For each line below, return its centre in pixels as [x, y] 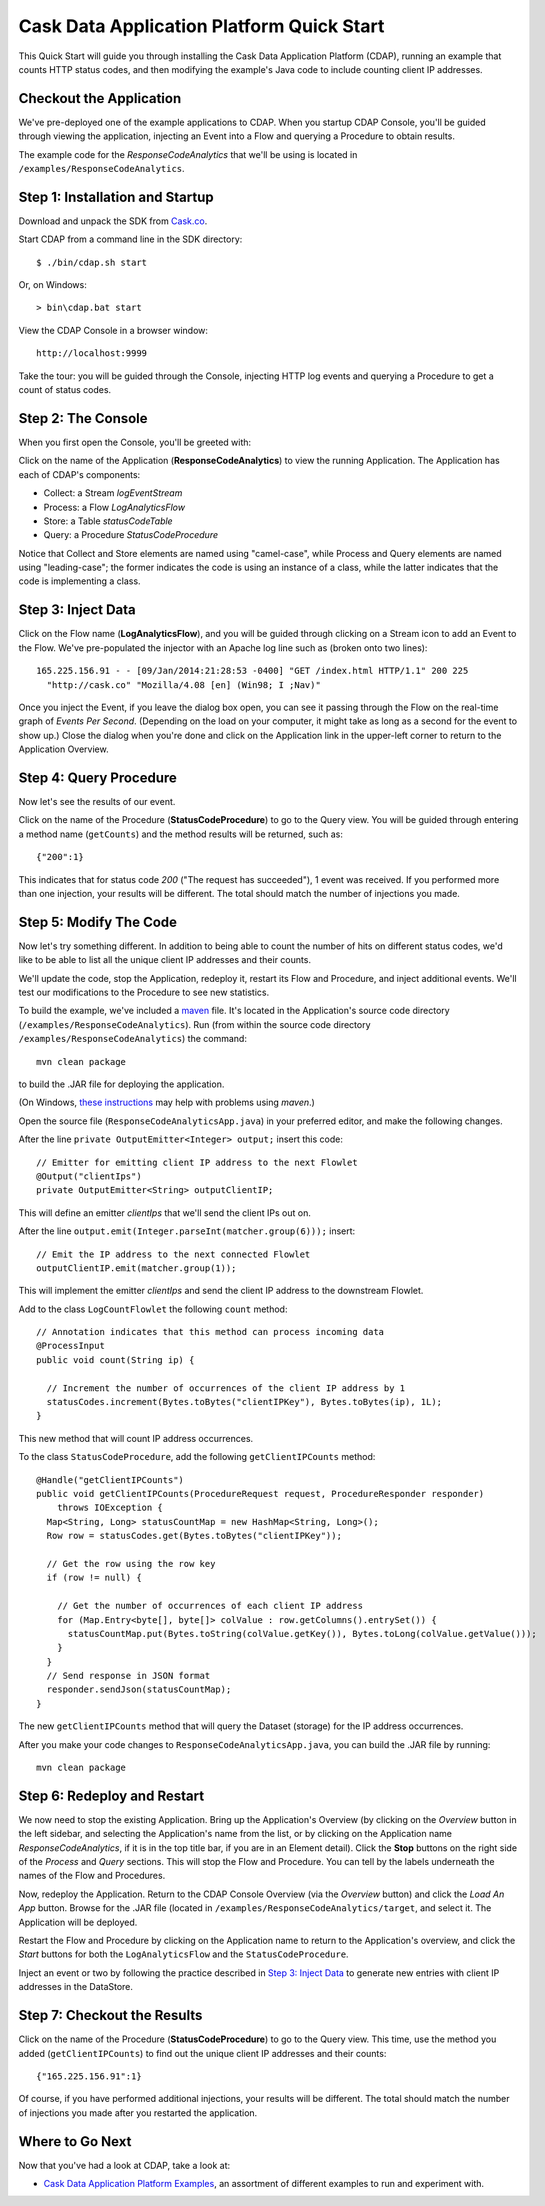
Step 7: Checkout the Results [110, 2015]
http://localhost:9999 [92, 353]
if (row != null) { [94, 1578]
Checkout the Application [100, 98]
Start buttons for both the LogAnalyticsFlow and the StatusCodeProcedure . [183, 1954]
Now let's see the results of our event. [97, 802]
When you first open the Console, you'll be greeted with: [135, 442]
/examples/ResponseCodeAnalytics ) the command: [132, 1039]
